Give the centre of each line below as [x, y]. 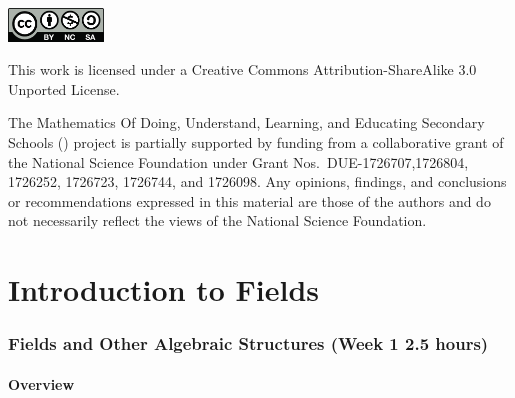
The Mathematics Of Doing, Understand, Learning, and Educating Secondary [246, 122]
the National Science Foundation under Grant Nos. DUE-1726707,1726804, [238, 161]
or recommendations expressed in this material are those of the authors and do [249, 200]
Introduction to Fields [164, 289]
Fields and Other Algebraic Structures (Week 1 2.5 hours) [248, 343]
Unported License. [64, 88]
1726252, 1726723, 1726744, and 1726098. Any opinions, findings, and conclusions [257, 181]
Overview [41, 383]
